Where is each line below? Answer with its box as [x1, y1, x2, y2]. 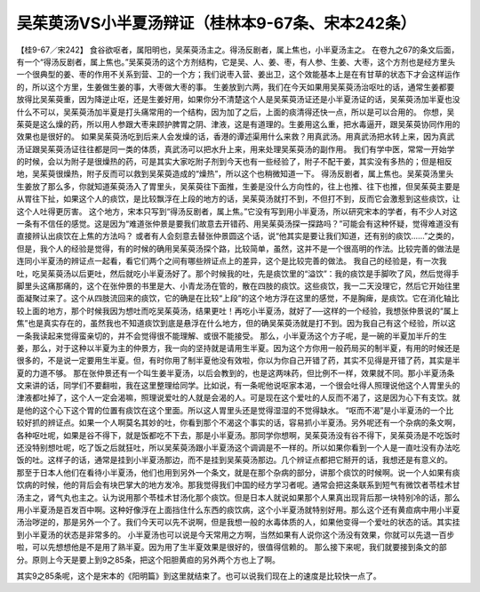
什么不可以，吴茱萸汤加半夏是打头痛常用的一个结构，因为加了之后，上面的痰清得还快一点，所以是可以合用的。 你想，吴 [16, 107, 455, 117]
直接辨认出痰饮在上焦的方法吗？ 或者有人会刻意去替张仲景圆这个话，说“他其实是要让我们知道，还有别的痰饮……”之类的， [16, 231, 460, 242]
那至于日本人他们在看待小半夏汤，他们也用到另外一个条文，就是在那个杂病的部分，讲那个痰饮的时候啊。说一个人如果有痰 [16, 467, 460, 477]
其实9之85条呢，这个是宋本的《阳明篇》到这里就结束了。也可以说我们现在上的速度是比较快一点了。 [16, 570, 381, 581]
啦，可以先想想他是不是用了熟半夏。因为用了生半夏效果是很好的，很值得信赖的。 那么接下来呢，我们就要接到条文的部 [16, 542, 447, 553]
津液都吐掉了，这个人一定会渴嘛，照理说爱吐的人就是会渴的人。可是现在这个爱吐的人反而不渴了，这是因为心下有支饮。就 [16, 392, 460, 404]
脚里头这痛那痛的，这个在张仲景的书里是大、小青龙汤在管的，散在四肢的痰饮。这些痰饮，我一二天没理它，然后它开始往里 [16, 280, 460, 291]
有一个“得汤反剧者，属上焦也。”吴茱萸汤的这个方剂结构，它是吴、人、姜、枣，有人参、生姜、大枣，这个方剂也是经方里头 [16, 56, 456, 67]
